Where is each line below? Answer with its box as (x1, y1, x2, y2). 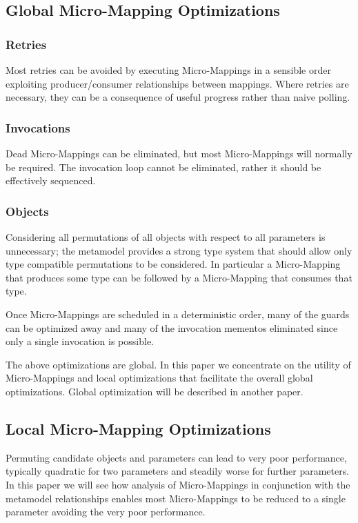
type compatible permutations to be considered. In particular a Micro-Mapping (6, 257, 341, 271)
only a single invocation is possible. (6, 334, 154, 348)
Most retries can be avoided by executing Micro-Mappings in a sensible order (6, 63, 331, 77)
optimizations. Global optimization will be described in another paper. (6, 384, 304, 398)
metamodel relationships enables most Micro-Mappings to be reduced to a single (6, 491, 346, 505)
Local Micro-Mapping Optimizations (6, 417, 271, 439)
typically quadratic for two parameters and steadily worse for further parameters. (6, 464, 350, 478)
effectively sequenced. (6, 173, 96, 188)
